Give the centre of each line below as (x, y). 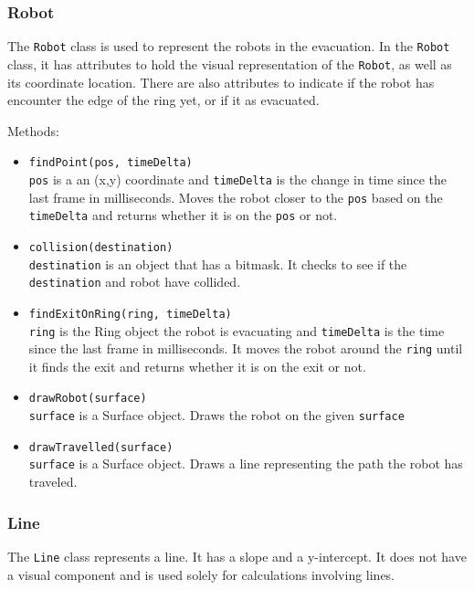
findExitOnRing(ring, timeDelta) (130, 314)
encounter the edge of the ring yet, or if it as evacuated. (163, 100)
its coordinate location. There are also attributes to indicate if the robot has (221, 82)
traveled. (53, 482)
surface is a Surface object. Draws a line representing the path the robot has (246, 464)
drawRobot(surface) (88, 399)
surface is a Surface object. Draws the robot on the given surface (216, 415)
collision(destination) (101, 247)
